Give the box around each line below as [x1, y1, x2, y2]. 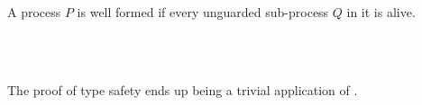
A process [7, 3, 61, 21]
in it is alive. [346, 3, 416, 21]
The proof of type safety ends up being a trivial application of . [7, 80, 358, 99]
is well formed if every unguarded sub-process [77, 3, 329, 21]
